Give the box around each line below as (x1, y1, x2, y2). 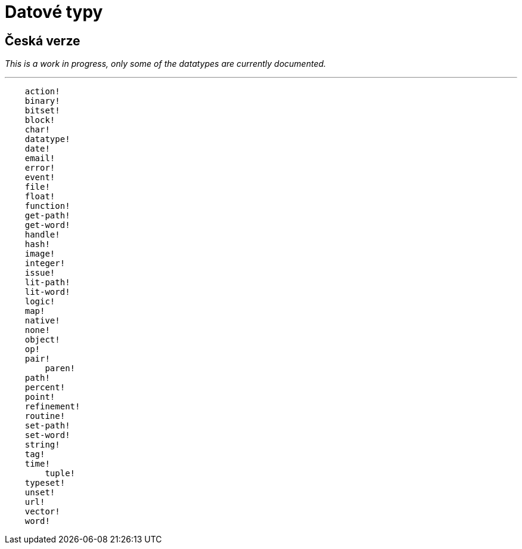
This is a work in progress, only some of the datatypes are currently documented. (5, 58, 327, 69)
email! (24, 153, 55, 164)
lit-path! (24, 277, 70, 288)
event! (24, 172, 55, 183)
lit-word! (24, 287, 70, 297)
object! (24, 335, 60, 345)
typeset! (24, 478, 66, 488)
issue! (24, 268, 55, 278)
